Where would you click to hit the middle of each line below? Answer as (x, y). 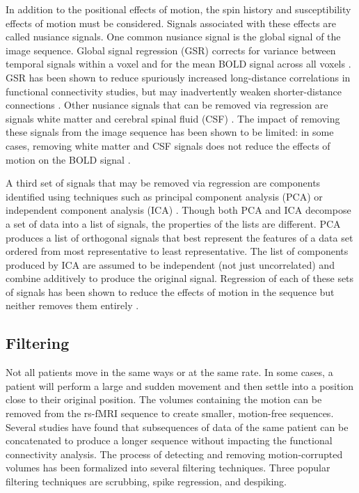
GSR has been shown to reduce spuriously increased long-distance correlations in (178, 77)
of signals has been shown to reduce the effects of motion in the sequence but (170, 291)
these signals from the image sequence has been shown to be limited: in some (170, 132)
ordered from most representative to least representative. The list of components (177, 251)
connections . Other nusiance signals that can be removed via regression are (167, 105)
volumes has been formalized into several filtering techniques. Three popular (168, 468)
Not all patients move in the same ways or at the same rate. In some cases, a (169, 372)
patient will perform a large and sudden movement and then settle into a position (180, 385)
